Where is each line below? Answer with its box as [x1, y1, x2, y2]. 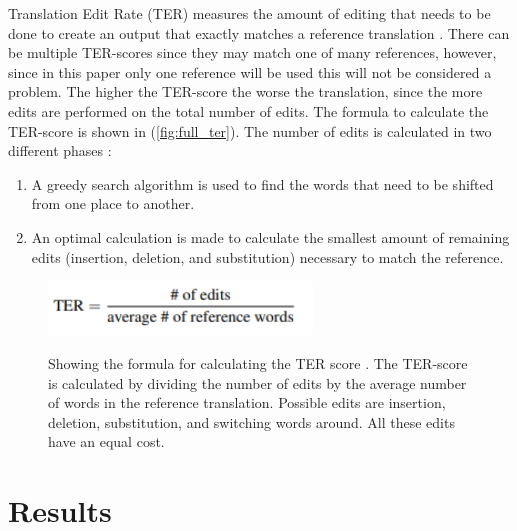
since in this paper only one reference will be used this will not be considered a [8, 61, 492, 82]
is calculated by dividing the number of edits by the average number [48, 372, 467, 393]
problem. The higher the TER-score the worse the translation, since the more [8, 81, 483, 102]
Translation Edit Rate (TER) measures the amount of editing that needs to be [8, 3, 491, 23]
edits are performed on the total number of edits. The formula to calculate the [8, 100, 489, 121]
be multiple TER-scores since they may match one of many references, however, [8, 42, 497, 63]
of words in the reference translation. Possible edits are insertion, [48, 392, 446, 413]
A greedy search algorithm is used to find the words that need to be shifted [31, 173, 494, 194]
